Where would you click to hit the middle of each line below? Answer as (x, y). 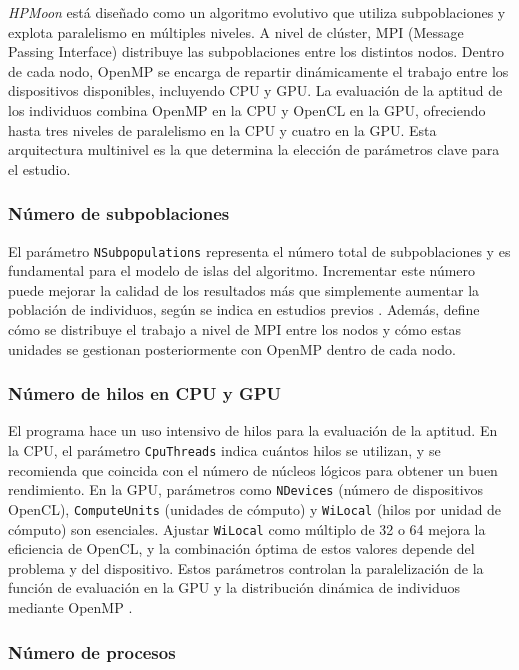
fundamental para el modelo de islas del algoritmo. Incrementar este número (242, 270)
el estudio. (39, 168)
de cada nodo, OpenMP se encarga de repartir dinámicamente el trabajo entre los (258, 70)
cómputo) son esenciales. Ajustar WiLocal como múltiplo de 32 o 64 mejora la (247, 528)
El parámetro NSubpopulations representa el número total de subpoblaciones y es (259, 250)
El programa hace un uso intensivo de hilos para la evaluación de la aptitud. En (253, 430)
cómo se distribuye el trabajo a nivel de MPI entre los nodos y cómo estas (234, 329)
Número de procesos (92, 651)
